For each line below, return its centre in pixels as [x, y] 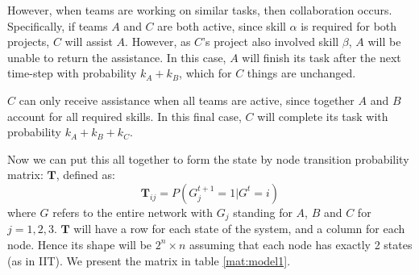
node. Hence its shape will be [80, 244]
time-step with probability [72, 73]
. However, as [158, 42]
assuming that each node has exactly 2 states [301, 244]
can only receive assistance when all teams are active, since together [187, 100]
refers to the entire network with [133, 212]
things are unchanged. [301, 73]
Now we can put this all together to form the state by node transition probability [208, 158]
